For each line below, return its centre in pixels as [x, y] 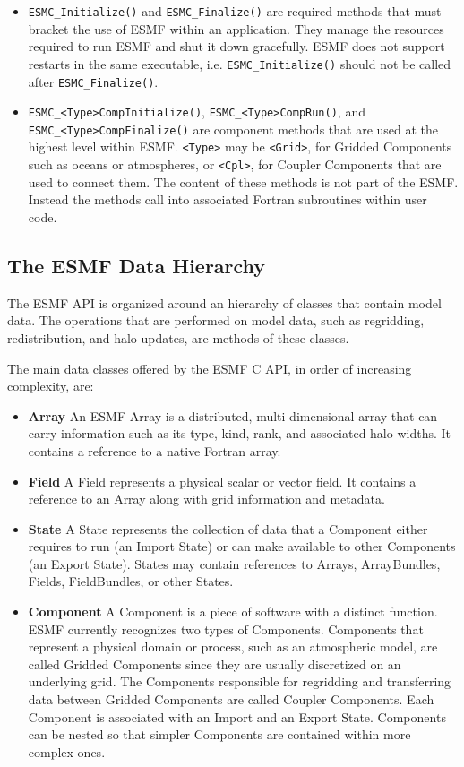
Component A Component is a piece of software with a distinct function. [233, 612]
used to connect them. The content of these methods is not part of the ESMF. [243, 181]
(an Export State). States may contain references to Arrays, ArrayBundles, [234, 563]
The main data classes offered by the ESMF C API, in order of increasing [210, 368]
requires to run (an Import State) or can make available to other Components [242, 546]
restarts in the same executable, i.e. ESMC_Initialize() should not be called [240, 63]
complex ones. [67, 751]
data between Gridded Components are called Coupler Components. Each [231, 699]
